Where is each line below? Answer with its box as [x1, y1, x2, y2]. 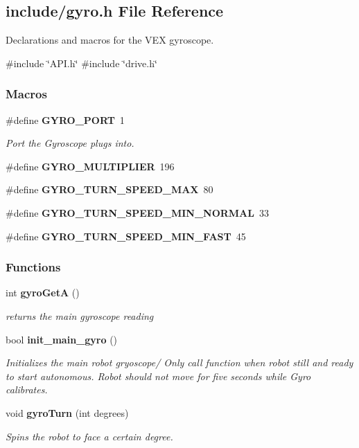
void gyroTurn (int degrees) [6, 405, 129, 420]
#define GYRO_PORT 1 [6, 112, 125, 127]
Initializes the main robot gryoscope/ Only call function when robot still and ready [6, 355, 353, 370]
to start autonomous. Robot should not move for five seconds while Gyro [6, 368, 311, 383]
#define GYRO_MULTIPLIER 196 [6, 159, 175, 173]
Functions [6, 258, 61, 276]
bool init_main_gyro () [6, 332, 118, 346]
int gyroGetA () [6, 285, 80, 300]
